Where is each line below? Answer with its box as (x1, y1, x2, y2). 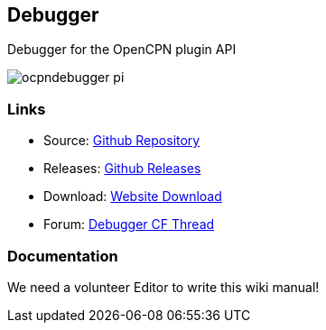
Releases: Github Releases (43, 160, 201, 177)
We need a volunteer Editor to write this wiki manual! (7, 279, 320, 295)
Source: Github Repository (43, 133, 200, 149)
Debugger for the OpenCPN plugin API (7, 41, 237, 58)
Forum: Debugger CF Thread (43, 216, 215, 233)
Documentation (7, 246, 118, 265)
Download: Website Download (43, 188, 222, 205)
